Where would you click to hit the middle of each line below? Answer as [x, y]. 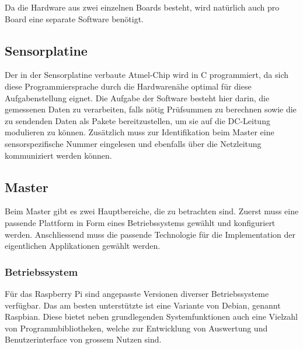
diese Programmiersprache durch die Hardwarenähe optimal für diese [128, 86]
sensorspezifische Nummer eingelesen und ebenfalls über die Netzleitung [133, 143]
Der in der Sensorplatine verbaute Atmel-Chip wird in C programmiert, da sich [147, 75]
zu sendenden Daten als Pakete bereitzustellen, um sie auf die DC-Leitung [137, 120]
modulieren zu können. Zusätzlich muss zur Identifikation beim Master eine [140, 132]
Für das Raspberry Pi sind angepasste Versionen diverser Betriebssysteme [137, 293]
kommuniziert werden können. [58, 155]
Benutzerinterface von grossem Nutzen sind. [83, 339]
